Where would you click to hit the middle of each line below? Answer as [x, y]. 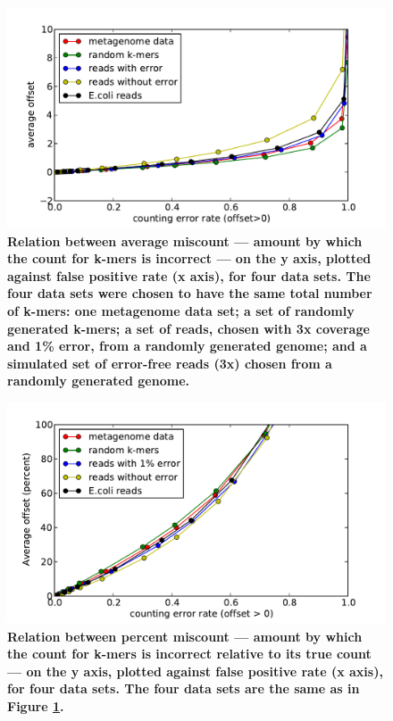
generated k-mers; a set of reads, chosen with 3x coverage [188, 328]
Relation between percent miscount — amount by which [185, 636]
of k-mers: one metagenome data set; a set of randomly [181, 310]
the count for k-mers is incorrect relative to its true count [189, 654]
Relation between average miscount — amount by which [185, 240]
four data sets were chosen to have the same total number [190, 293]
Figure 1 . [36, 705]
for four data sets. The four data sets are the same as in [184, 688]
